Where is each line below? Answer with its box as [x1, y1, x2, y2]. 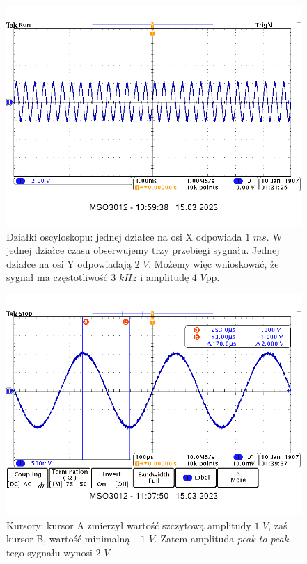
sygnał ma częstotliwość [6, 270, 108, 284]
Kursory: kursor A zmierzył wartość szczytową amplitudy [6, 517, 251, 532]
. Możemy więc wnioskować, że [148, 256, 279, 271]
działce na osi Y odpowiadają [6, 256, 132, 271]
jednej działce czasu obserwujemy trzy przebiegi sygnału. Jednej [6, 243, 280, 257]
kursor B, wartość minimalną [6, 531, 130, 546]
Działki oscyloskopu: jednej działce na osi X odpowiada [6, 229, 242, 243]
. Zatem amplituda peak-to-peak [154, 531, 289, 546]
